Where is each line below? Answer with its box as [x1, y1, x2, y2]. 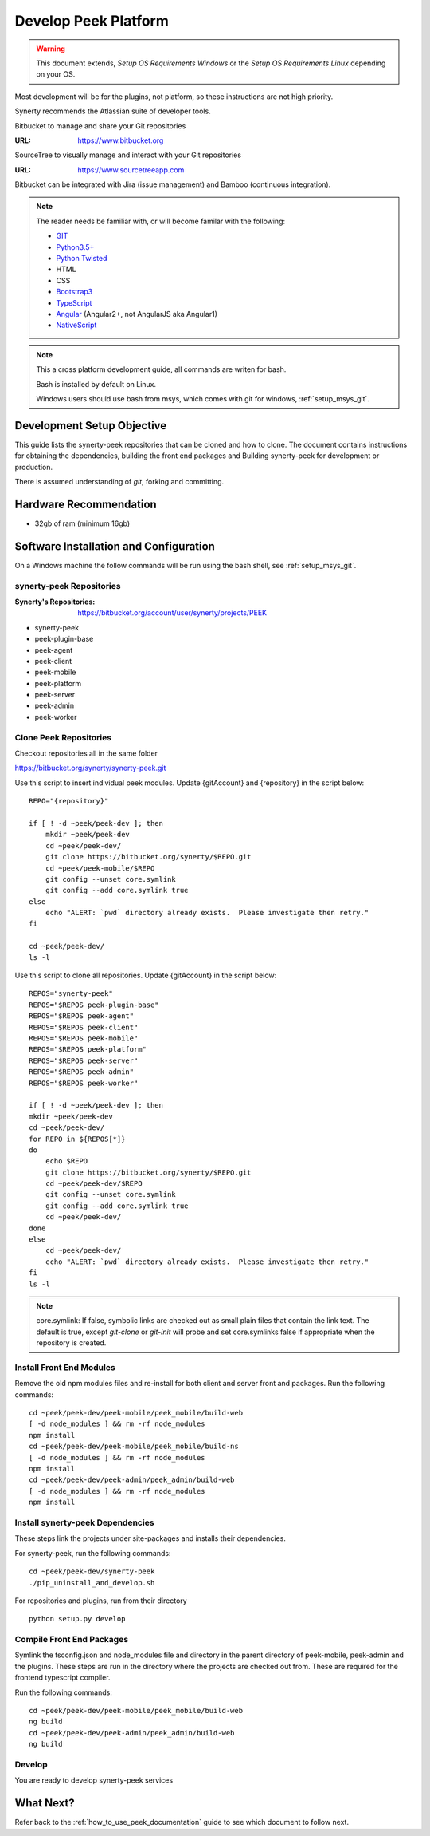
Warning [36, 44, 65, 53]
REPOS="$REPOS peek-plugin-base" [29, 1000, 159, 1009]
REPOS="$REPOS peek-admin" [29, 1068, 135, 1076]
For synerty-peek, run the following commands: [14, 1548, 171, 1558]
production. [14, 462, 53, 472]
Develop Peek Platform [14, 12, 169, 30]
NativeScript [56, 320, 97, 330]
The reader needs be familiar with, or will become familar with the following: [36, 216, 286, 226]
